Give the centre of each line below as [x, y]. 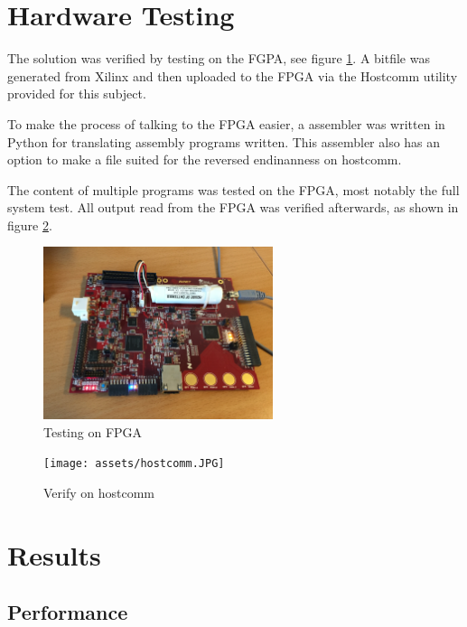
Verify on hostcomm [99, 493]
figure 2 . [30, 225]
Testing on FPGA [93, 431]
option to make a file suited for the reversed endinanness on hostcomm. [205, 159]
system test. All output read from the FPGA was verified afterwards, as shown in [233, 207]
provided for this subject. [77, 94]
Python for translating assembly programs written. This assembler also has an [224, 141]
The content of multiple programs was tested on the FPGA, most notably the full [233, 189]
